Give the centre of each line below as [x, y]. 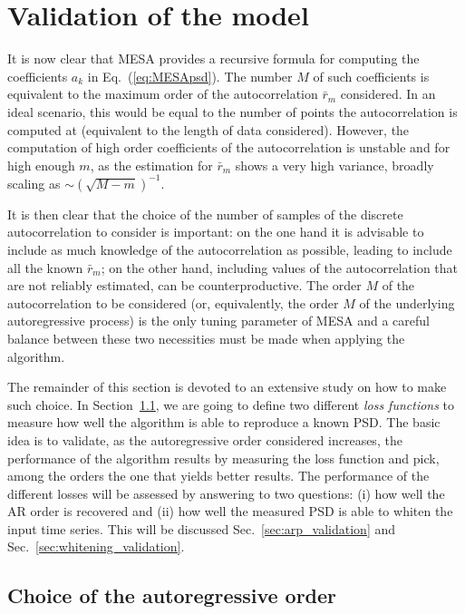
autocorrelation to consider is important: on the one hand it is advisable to [216, 232]
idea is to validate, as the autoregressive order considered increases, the [205, 439]
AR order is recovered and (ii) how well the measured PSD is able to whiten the [230, 511]
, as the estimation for [151, 165]
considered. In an [388, 94]
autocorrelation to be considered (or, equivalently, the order [173, 302]
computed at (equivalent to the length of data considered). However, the [208, 129]
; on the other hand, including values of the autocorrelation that [280, 267]
